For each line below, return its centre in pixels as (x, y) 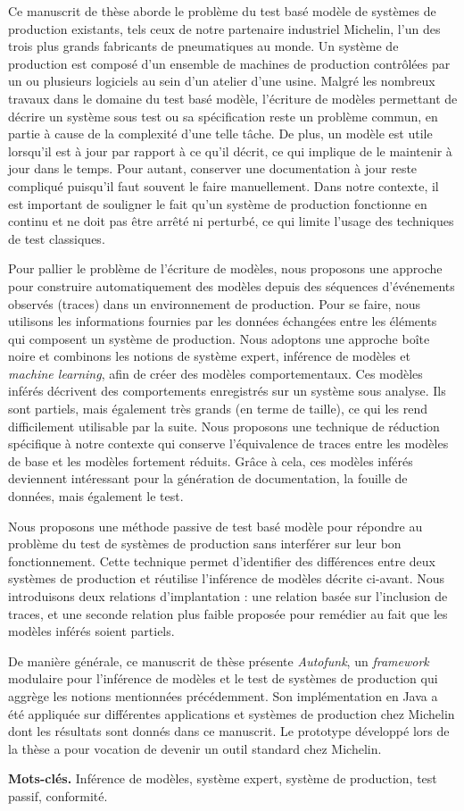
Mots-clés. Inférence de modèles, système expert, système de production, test (223, 778)
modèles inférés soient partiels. (91, 631)
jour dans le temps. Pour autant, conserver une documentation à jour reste (213, 168)
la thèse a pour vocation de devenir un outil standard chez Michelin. (195, 748)
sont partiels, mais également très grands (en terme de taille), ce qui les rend (218, 409)
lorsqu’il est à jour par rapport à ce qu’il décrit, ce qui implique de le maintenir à (230, 150)
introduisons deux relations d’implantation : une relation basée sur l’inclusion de (228, 596)
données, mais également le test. (96, 496)
